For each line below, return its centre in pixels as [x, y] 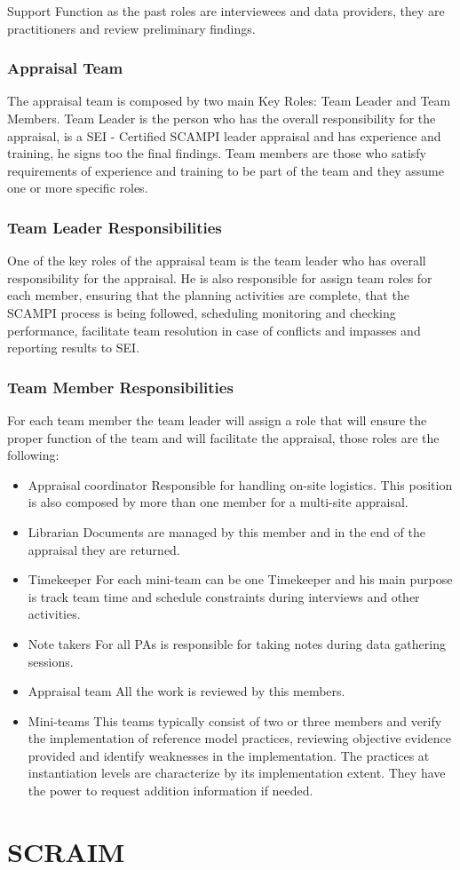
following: [33, 455]
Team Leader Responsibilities [115, 227]
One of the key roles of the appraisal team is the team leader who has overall [217, 261]
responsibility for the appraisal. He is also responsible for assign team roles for [220, 277]
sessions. [51, 661]
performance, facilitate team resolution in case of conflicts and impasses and [214, 330]
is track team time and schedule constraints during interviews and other [224, 596]
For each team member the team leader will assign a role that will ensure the [217, 419]
